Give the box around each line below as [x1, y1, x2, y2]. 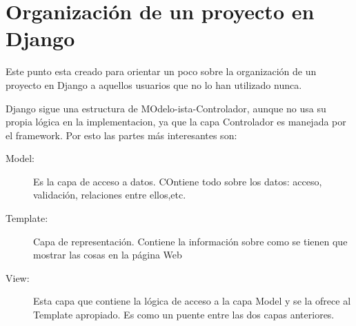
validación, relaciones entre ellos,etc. [33, 187, 186, 202]
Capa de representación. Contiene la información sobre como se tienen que [33, 234, 348, 248]
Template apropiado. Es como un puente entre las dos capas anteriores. [33, 307, 335, 322]
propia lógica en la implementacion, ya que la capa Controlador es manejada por [6, 114, 346, 129]
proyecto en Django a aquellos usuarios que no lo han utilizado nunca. [6, 77, 302, 92]
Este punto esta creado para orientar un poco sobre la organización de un [6, 64, 317, 79]
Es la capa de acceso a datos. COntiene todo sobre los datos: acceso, [33, 174, 322, 188]
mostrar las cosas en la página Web [33, 247, 182, 262]
